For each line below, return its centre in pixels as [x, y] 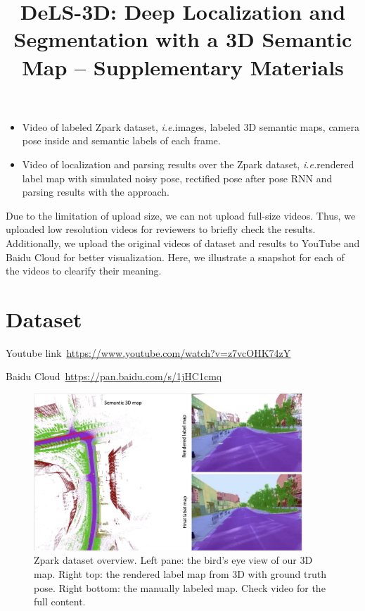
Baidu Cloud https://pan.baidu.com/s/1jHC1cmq [114, 376]
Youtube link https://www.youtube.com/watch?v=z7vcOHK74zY [148, 352]
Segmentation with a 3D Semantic [183, 39]
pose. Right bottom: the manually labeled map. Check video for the [180, 587]
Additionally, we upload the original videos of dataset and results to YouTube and [183, 242]
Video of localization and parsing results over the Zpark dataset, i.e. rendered [188, 164]
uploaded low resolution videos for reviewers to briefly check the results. [161, 229]
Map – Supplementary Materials [183, 67]
